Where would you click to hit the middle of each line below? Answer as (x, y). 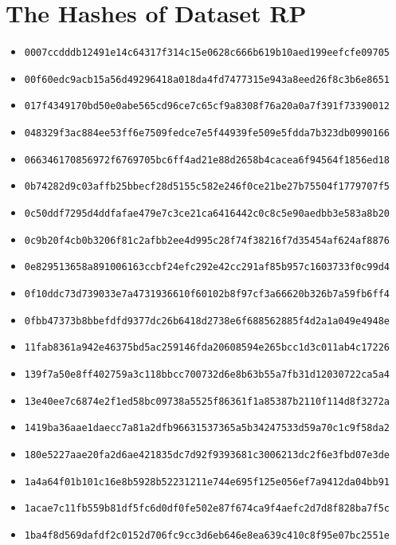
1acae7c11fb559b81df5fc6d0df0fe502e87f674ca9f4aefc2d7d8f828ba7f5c (207, 509)
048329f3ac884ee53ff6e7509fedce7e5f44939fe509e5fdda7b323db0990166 (207, 133)
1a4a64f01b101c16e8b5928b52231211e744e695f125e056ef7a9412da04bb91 (207, 482)
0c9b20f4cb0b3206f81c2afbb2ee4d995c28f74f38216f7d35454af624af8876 (207, 240)
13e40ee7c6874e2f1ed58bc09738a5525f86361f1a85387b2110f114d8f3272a (207, 401)
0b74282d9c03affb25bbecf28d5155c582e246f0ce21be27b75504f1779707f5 (207, 187)
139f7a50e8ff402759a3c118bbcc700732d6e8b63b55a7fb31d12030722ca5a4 (207, 374)
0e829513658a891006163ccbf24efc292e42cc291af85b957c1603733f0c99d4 (207, 267)
